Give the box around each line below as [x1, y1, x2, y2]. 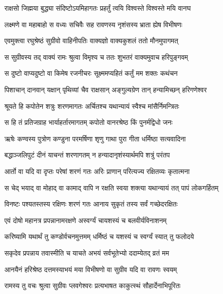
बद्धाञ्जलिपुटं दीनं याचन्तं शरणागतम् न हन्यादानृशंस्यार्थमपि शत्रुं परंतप [4, 150, 170, 160]
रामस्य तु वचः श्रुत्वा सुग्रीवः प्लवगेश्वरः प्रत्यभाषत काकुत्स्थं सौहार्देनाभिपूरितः [4, 280, 181, 291]
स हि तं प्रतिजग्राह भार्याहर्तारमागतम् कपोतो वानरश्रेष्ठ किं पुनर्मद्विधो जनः [4, 117, 173, 127]
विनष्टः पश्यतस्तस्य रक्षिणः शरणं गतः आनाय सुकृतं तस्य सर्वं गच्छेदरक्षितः [4, 199, 178, 209]
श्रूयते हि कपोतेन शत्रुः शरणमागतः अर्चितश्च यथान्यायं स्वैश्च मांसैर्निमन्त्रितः [4, 101, 179, 111]
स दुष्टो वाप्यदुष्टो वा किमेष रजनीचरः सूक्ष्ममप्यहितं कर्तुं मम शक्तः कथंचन [4, 68, 178, 78]
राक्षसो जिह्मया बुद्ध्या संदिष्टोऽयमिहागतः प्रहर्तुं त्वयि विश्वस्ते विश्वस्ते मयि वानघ [4, 3, 191, 13]
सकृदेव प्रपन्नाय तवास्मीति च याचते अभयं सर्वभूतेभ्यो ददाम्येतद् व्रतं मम [4, 247, 169, 258]
